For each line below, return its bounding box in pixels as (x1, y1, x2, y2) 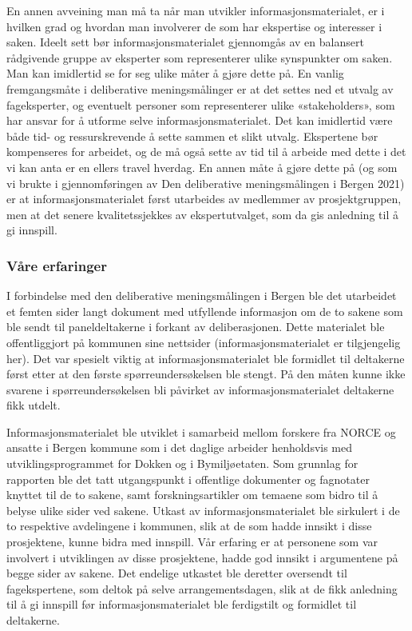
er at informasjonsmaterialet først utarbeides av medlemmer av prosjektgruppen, (6, 190, 402, 207)
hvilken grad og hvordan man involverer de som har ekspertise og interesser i (6, 18, 382, 34)
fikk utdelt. (6, 397, 61, 413)
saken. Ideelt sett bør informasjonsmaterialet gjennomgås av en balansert (6, 34, 364, 50)
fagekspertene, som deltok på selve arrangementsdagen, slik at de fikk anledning (6, 580, 398, 597)
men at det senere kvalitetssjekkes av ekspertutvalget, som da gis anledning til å (6, 206, 398, 222)
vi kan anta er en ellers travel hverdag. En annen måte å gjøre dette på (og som (6, 158, 398, 175)
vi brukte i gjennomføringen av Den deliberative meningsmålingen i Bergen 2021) (6, 174, 405, 191)
